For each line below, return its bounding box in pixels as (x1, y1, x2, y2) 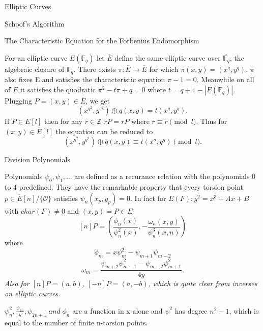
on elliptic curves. (5, 288, 61, 298)
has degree (174, 305, 208, 316)
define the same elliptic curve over (114, 52, 221, 63)
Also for (5, 278, 30, 289)
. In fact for (130, 192, 166, 203)
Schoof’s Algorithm (5, 18, 65, 29)
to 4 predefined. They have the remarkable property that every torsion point (5, 182, 243, 192)
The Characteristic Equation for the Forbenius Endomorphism (5, 35, 199, 46)
